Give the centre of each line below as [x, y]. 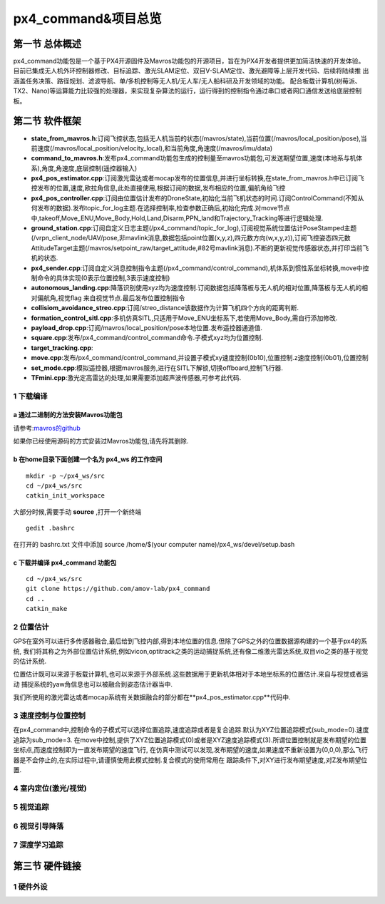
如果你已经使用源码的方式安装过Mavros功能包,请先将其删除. [101, 441]
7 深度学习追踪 [38, 845]
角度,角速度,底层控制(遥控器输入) [89, 168]
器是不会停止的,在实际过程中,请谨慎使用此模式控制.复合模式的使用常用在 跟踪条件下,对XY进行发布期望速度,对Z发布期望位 [190, 760]
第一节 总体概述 [47, 44]
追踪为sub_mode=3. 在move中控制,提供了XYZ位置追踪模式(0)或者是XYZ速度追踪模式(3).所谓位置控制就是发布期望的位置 [190, 740]
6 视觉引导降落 [38, 826]
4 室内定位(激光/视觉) [50, 788]
